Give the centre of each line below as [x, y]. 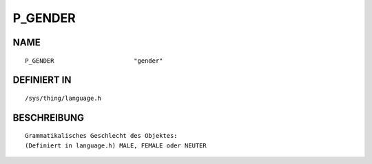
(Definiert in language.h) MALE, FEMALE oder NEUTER [116, 145]
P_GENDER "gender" [94, 61]
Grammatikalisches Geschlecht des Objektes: [102, 136]
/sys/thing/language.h [63, 98]
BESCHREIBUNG [49, 117]
